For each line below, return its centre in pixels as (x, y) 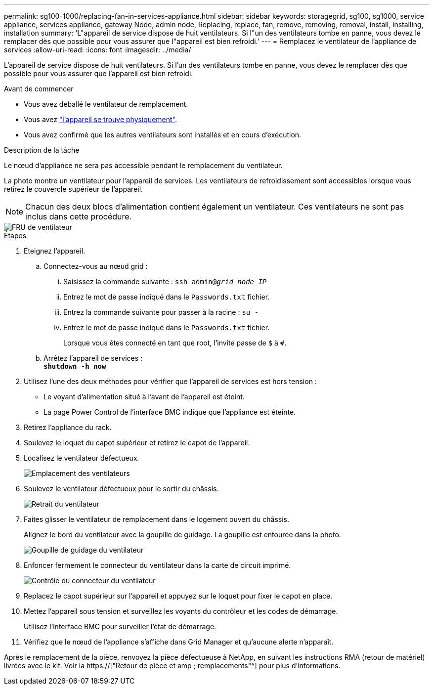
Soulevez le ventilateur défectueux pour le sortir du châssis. (121, 489)
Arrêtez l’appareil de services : (93, 358)
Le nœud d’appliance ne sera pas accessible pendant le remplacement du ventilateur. (143, 165)
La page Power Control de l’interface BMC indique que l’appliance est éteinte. (170, 412)
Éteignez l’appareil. (55, 251)
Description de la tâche (42, 150)
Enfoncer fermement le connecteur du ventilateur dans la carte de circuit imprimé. (157, 565)
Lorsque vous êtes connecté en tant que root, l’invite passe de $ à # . (175, 343)
